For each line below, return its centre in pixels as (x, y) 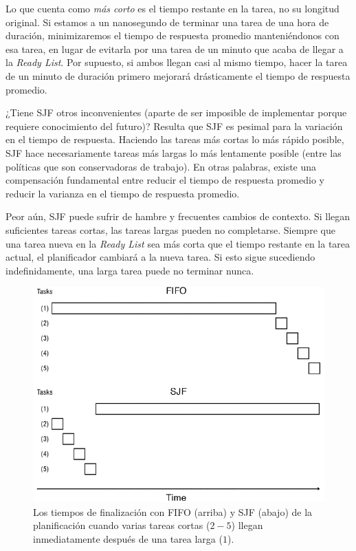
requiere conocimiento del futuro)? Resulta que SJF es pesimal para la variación (174, 126)
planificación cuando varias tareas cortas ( (122, 525)
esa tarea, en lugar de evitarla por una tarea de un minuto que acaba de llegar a (175, 48)
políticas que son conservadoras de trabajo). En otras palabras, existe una (161, 166)
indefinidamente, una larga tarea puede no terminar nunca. (130, 270)
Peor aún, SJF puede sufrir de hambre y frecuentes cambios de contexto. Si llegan (178, 216)
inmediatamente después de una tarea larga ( (128, 538)
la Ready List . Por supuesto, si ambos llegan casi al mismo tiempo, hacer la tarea (177, 62)
